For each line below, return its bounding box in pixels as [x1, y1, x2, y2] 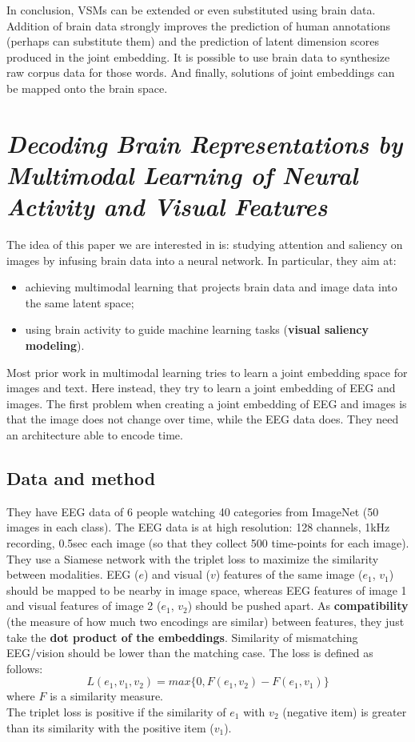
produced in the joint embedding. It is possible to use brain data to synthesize [6, 48, 390, 65]
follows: [6, 660, 43, 676]
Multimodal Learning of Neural [6, 158, 358, 191]
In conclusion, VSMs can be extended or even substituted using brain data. [6, 2, 376, 18]
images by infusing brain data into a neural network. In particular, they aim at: [6, 251, 397, 268]
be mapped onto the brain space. [6, 79, 168, 96]
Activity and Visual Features [6, 190, 328, 223]
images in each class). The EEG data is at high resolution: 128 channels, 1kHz [6, 519, 390, 535]
